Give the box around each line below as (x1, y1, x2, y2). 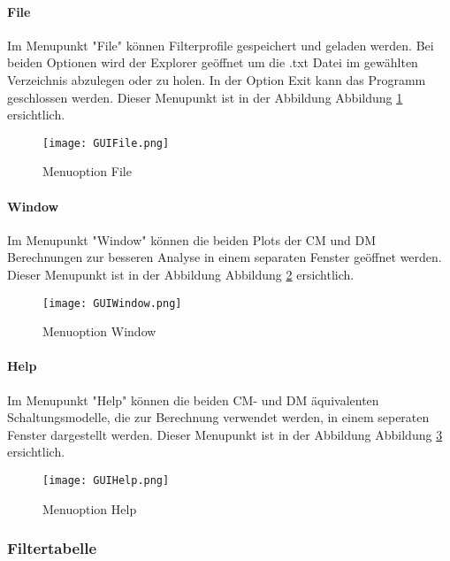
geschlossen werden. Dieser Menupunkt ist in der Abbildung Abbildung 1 (7, 88, 403, 106)
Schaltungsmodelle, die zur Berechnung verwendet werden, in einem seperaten (7, 408, 430, 427)
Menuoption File (42, 162, 132, 181)
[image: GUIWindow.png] (42, 296, 182, 310)
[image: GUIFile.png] (42, 136, 170, 150)
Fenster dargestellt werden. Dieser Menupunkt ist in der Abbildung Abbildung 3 (7, 425, 443, 443)
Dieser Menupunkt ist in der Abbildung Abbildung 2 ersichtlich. (7, 265, 355, 283)
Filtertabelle (7, 537, 97, 559)
